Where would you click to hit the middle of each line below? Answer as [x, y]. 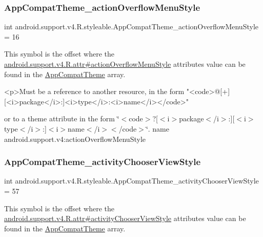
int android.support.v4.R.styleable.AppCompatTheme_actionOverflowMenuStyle [131, 26]
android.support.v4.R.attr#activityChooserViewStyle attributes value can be [125, 218]
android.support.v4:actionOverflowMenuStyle [75, 139]
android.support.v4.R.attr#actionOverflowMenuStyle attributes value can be [125, 64]
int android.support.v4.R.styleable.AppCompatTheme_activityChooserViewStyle [131, 181]
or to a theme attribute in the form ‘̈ [62, 118]
